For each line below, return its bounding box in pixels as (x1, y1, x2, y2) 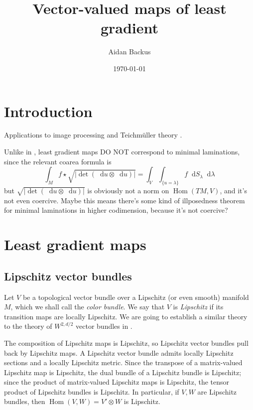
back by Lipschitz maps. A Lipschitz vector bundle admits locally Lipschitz (4, 347, 234, 358)
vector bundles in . (76, 321, 132, 331)
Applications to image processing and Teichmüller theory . (4, 130, 182, 140)
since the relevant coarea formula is (4, 156, 112, 166)
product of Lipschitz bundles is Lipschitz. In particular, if (4, 386, 179, 397)
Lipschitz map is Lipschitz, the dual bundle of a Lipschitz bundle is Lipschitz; (4, 367, 242, 377)
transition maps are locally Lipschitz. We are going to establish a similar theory (4, 311, 248, 321)
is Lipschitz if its (173, 301, 224, 312)
